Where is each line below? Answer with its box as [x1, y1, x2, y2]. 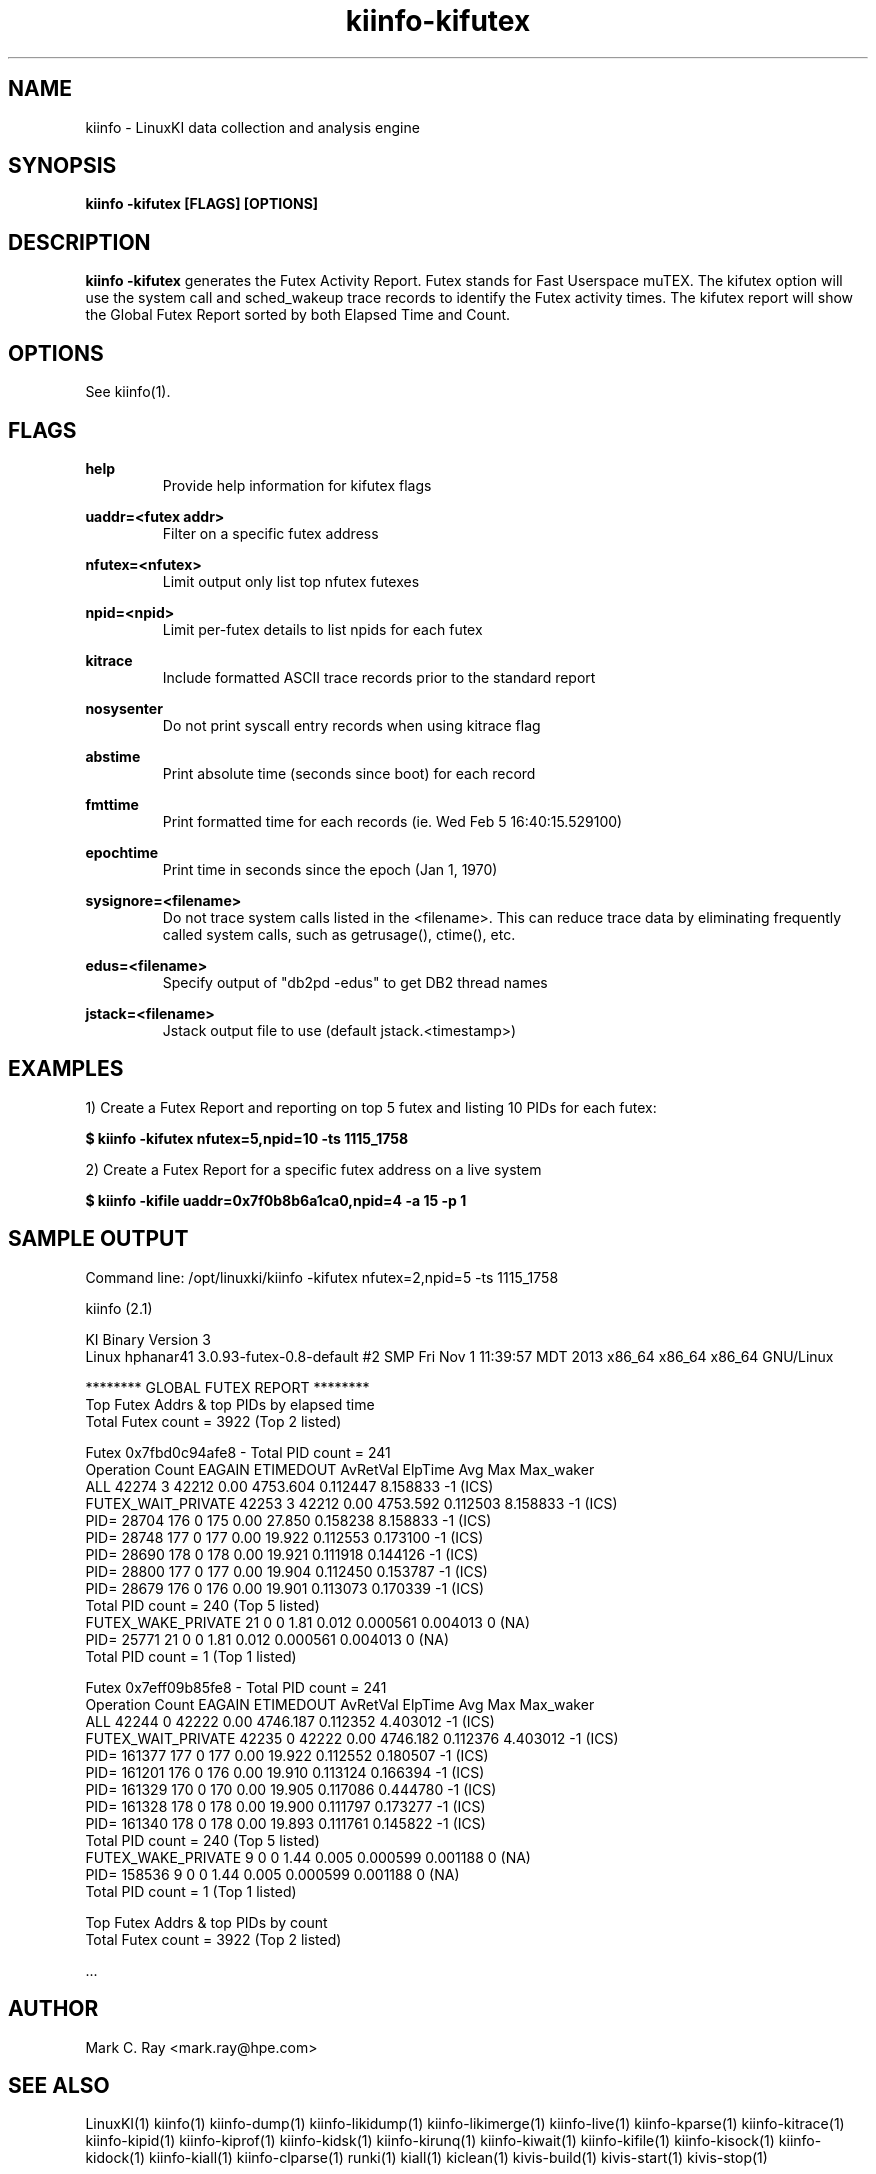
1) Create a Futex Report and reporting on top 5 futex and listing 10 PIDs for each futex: [85, 1098, 657, 1116]
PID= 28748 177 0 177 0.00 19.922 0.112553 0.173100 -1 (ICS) [85, 1528, 484, 1546]
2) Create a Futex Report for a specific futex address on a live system [85, 1160, 542, 1178]
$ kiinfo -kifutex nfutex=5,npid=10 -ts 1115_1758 [85, 1129, 408, 1147]
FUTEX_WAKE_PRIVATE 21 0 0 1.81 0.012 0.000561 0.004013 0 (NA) [85, 1613, 531, 1631]
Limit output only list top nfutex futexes [162, 572, 420, 590]
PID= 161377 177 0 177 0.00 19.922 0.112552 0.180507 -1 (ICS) [85, 1746, 489, 1764]
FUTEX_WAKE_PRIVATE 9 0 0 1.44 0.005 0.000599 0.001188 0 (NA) [85, 1848, 531, 1866]
